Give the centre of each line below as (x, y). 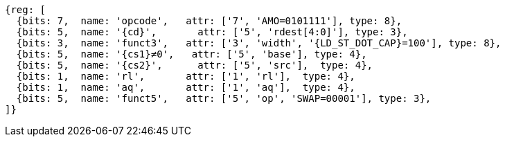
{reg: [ (26, 10)
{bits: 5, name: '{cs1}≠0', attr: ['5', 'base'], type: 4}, (192, 54)
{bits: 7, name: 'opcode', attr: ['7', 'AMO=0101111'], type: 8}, (209, 21)
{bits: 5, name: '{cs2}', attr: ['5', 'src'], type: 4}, (195, 65)
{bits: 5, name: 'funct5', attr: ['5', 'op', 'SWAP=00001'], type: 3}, (224, 98)
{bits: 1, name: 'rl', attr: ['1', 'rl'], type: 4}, (186, 76)
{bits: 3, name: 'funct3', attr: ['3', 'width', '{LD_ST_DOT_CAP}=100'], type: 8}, (259, 43)
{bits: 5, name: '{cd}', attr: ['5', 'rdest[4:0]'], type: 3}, (212, 32)
